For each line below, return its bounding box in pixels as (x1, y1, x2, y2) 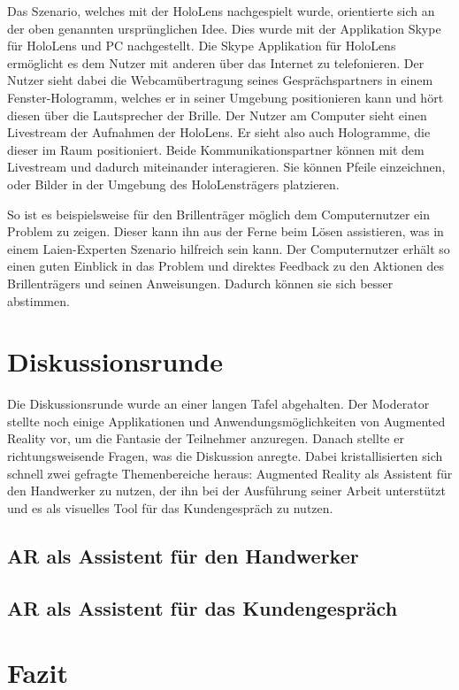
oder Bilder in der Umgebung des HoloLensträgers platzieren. (7, 174, 340, 193)
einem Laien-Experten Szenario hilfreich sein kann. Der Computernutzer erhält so (7, 239, 450, 257)
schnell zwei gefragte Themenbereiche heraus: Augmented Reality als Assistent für (7, 464, 453, 482)
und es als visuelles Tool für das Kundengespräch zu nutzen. (7, 498, 333, 517)
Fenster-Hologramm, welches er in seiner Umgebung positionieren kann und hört (7, 88, 444, 106)
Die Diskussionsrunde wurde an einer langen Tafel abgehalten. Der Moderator (7, 395, 430, 413)
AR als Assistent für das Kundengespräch (7, 594, 398, 621)
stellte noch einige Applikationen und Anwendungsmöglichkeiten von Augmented (7, 411, 446, 430)
